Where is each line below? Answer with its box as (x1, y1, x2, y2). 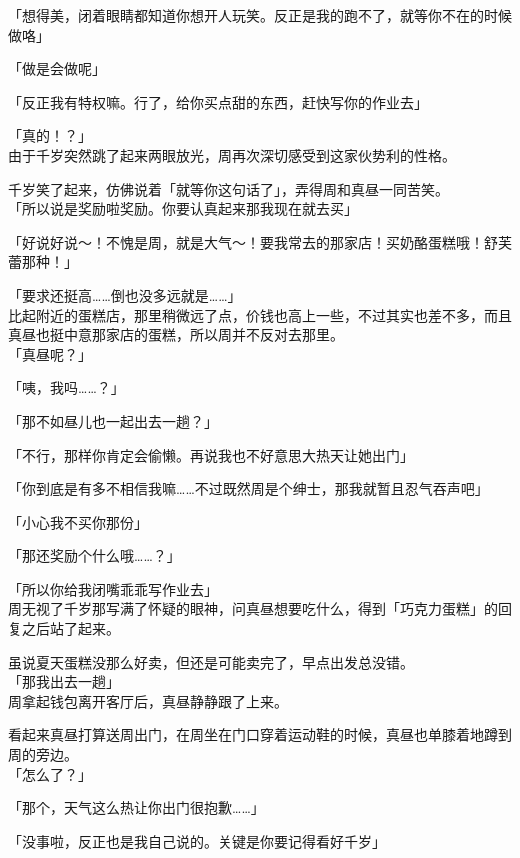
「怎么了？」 (8, 763, 92, 784)
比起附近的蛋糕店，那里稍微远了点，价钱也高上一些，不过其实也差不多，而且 (8, 304, 512, 325)
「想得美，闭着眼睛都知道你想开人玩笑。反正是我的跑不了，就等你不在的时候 (8, 5, 512, 25)
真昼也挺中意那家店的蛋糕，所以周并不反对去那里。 (8, 324, 344, 345)
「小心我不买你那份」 (8, 511, 148, 532)
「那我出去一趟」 (8, 671, 120, 692)
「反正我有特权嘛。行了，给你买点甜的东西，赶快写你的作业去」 (8, 91, 428, 112)
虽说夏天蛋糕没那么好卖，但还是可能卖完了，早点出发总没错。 (8, 651, 414, 672)
